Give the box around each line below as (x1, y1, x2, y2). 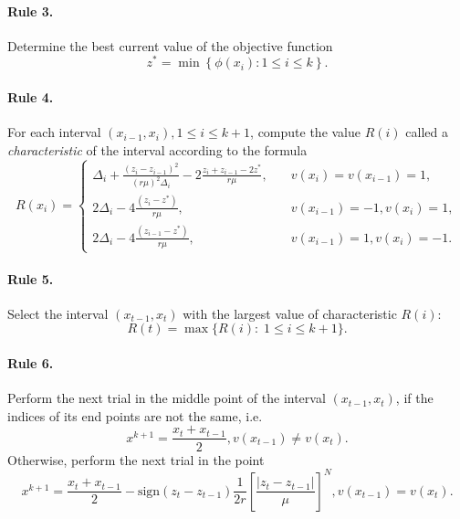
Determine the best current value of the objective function (7, 36, 333, 55)
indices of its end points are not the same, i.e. (7, 406, 263, 425)
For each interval (7, 122, 101, 142)
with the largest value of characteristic (183, 303, 397, 323)
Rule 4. (7, 88, 54, 107)
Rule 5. (7, 269, 54, 288)
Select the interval (7, 303, 109, 323)
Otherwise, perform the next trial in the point (7, 450, 265, 469)
